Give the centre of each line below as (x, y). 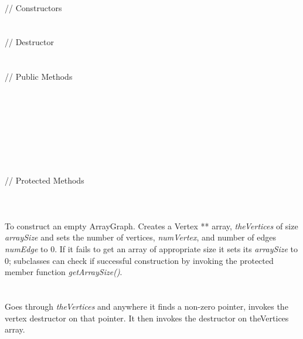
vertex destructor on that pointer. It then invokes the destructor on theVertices (147, 318)
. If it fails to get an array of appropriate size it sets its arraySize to (176, 249)
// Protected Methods (45, 180)
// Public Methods (39, 77)
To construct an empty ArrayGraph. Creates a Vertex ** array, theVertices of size (151, 226)
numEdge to (26, 249)
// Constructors (33, 7)
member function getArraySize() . (64, 272)
